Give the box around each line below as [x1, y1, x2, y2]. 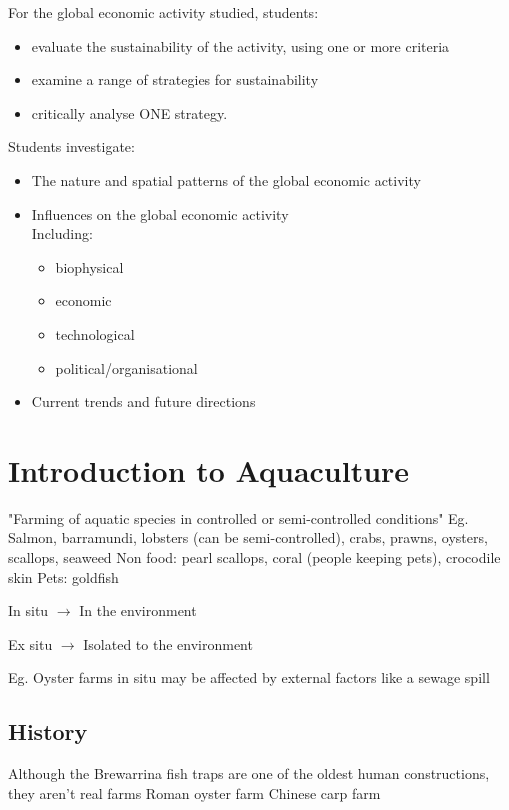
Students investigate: [8, 136, 135, 157]
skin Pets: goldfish [8, 566, 119, 587]
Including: [31, 223, 93, 244]
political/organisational [55, 357, 198, 378]
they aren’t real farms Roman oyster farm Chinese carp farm [8, 782, 381, 803]
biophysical [55, 256, 124, 277]
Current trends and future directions [31, 391, 256, 412]
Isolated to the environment [83, 633, 253, 654]
